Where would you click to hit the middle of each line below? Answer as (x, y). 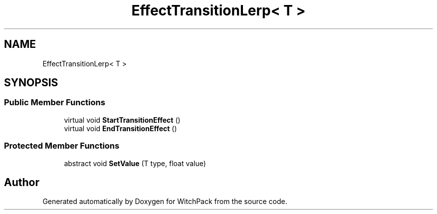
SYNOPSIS (31, 83)
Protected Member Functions (62, 146)
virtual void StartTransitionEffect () (122, 120)
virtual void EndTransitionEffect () (120, 128)
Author (22, 182)
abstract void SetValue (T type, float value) (135, 163)
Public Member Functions (55, 103)
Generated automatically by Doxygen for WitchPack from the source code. (165, 202)
